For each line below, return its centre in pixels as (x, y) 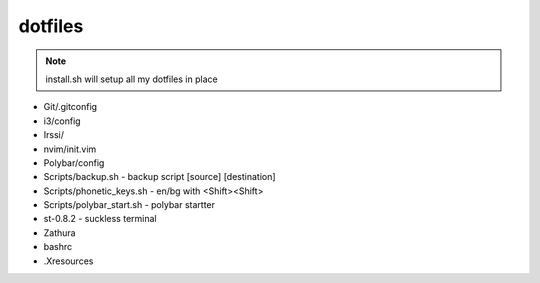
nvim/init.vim (70, 149)
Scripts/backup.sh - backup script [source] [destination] (159, 177)
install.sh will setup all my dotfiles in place (132, 79)
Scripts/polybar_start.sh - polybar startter (129, 205)
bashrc (58, 247)
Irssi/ (54, 135)
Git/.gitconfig (70, 107)
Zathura (59, 232)
